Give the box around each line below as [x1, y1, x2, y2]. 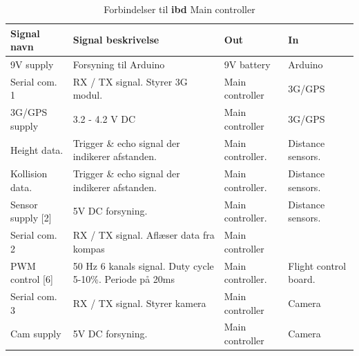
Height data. [10, 142, 64, 157]
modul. [72, 88, 103, 102]
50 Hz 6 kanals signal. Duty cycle [72, 258, 214, 273]
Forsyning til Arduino [72, 57, 165, 72]
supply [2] [10, 210, 52, 225]
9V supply [10, 57, 54, 72]
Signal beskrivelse [72, 32, 159, 47]
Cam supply [10, 326, 61, 341]
